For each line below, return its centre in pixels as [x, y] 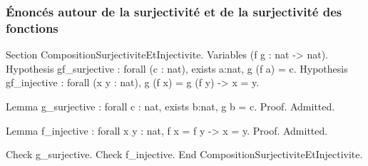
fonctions [32, 27]
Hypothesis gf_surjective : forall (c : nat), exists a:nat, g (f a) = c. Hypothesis [177, 68]
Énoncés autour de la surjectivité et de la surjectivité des [174, 11]
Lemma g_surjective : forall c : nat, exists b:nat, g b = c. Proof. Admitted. [170, 106]
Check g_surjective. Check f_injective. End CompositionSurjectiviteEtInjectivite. [184, 154]
